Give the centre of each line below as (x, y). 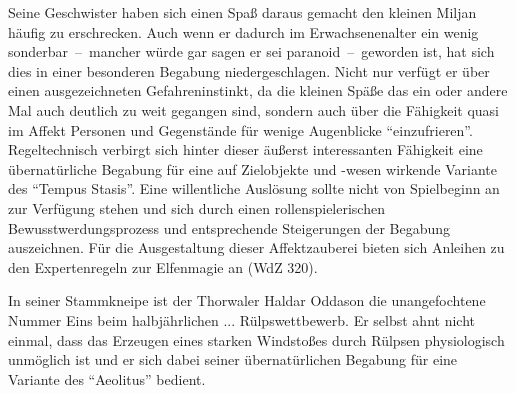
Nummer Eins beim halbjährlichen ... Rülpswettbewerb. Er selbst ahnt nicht (241, 319)
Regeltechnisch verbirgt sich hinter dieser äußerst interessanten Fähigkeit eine (245, 149)
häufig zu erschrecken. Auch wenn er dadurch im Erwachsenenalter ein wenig (243, 31)
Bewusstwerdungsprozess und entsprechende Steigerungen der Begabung (229, 227)
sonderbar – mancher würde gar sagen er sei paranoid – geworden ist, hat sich (251, 51)
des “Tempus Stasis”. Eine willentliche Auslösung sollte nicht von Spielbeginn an (254, 188)
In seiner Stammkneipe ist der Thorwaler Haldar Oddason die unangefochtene (247, 300)
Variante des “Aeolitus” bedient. (107, 378)
